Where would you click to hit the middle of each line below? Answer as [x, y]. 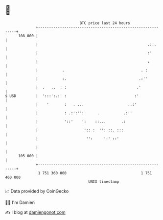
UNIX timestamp [104, 182]
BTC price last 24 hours [105, 23]
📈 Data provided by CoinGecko [37, 191]
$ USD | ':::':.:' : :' [72, 96]
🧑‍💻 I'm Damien [20, 202]
